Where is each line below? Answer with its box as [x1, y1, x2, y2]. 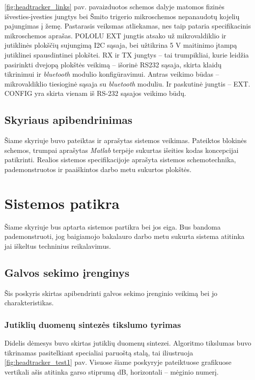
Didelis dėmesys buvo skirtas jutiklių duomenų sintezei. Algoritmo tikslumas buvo [4, 338, 252, 348]
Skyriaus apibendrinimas [4, 112, 133, 127]
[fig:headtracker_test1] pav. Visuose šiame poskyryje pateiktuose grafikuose [4, 357, 231, 367]
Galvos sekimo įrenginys [4, 264, 130, 280]
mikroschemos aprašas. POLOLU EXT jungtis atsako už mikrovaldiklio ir [4, 30, 227, 40]
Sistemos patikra [4, 193, 120, 213]
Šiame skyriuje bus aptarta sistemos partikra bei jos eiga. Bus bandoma [4, 221, 221, 232]
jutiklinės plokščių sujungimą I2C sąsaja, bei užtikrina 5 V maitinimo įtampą [4, 40, 237, 50]
